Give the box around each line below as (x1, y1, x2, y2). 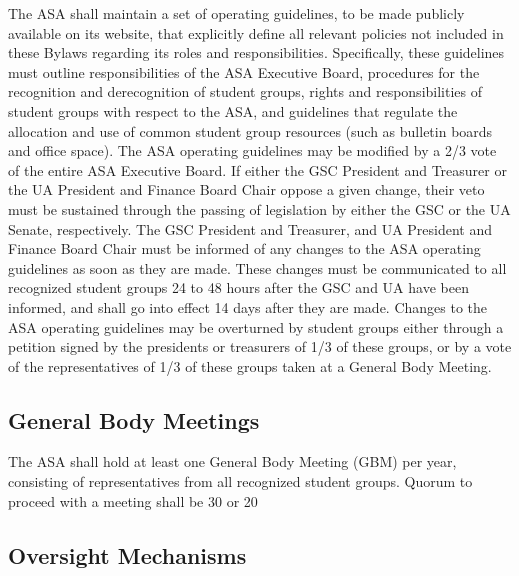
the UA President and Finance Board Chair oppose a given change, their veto (8, 179, 485, 200)
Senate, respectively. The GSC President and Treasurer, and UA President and (8, 218, 493, 239)
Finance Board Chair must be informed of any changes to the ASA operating (8, 238, 481, 259)
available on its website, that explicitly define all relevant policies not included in (8, 22, 504, 43)
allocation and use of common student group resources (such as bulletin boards (8, 120, 493, 141)
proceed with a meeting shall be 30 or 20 (8, 490, 258, 511)
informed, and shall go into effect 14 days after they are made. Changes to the (8, 296, 488, 317)
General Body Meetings (8, 404, 260, 435)
